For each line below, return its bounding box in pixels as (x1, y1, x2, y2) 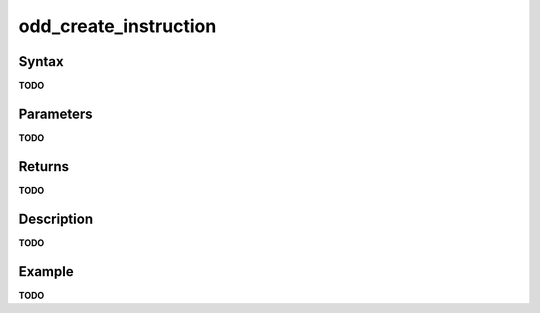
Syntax (18, 53, 64, 70)
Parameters (18, 105, 93, 122)
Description (18, 210, 94, 227)
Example (18, 263, 74, 280)
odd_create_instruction (18, 15, 217, 37)
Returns (18, 158, 70, 175)
